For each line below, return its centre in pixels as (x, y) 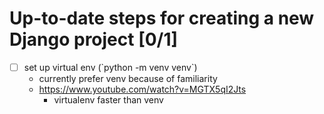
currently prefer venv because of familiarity (128, 78)
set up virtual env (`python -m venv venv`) (110, 67)
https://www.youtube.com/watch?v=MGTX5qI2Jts (142, 89)
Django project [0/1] (94, 39)
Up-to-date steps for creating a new (162, 18)
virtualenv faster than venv (108, 100)
